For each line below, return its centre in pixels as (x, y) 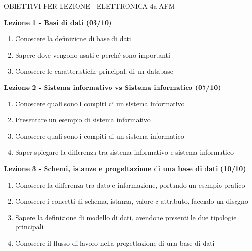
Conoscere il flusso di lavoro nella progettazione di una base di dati (115, 243)
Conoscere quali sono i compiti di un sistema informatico (100, 136)
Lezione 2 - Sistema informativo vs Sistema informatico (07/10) (112, 87)
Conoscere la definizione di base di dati (73, 38)
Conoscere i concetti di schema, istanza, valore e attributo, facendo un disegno (132, 201)
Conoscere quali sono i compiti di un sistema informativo (100, 103)
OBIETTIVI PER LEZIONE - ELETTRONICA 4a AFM (89, 6)
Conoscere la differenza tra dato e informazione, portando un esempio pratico (130, 185)
